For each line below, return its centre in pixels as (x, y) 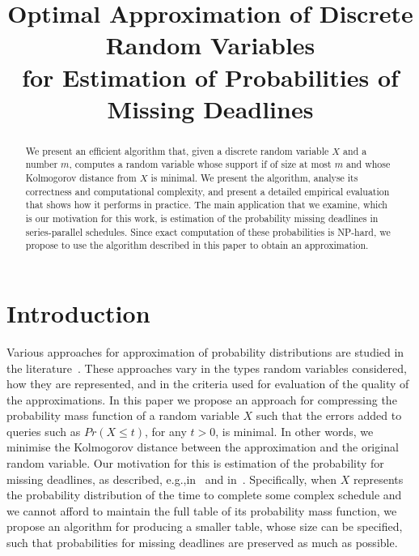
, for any (166, 431)
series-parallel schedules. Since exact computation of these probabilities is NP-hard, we (208, 231)
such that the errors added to (329, 415)
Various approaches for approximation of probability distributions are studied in (205, 351)
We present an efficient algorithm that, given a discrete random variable (177, 150)
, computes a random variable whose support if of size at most (200, 164)
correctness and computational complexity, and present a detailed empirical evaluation (207, 191)
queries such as (44, 431)
